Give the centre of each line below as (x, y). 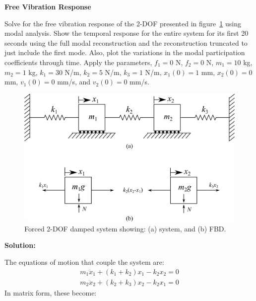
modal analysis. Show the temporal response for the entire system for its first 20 (127, 33)
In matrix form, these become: (51, 292)
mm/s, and (74, 82)
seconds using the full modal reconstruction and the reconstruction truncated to (126, 42)
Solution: (20, 245)
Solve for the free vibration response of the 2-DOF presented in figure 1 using (123, 23)
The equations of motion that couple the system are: (84, 262)
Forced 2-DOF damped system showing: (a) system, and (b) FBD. (125, 228)
